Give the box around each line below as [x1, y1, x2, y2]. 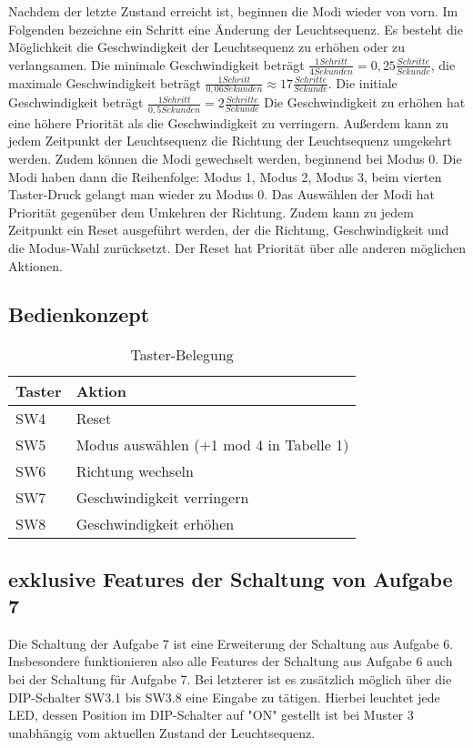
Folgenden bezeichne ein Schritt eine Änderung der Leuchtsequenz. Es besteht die [8, 19, 463, 38]
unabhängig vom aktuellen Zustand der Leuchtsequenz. [8, 723, 316, 742]
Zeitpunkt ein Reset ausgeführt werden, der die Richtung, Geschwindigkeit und [8, 220, 449, 239]
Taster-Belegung [130, 344, 234, 366]
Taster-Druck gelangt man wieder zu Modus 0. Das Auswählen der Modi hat [8, 185, 436, 204]
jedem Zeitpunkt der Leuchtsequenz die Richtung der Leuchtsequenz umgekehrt [8, 131, 452, 150]
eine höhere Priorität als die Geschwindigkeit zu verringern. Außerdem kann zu [8, 113, 449, 132]
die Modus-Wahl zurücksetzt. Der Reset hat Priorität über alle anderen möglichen [8, 238, 467, 257]
